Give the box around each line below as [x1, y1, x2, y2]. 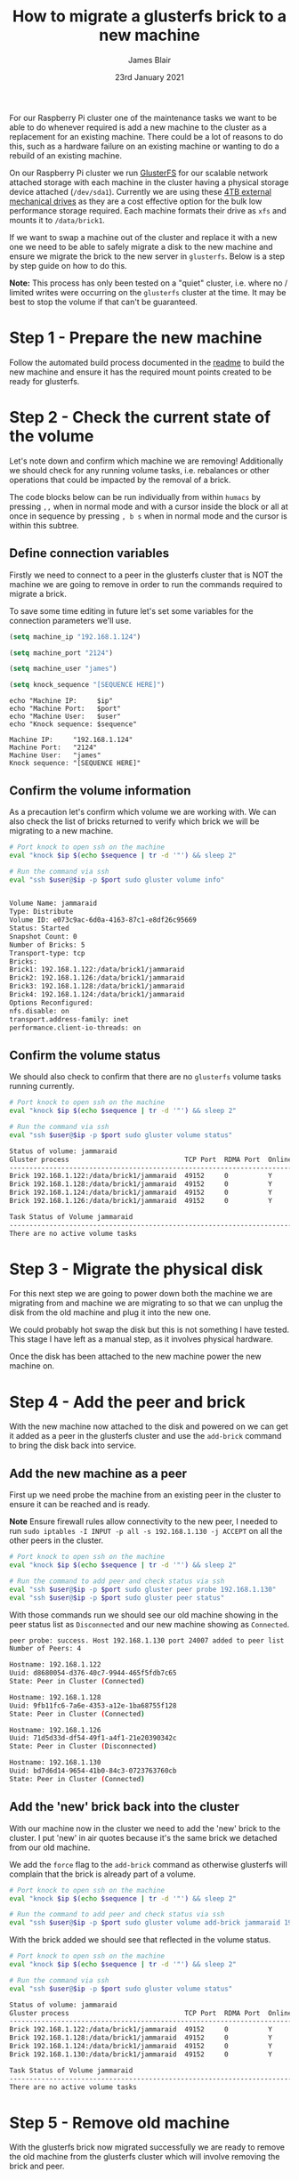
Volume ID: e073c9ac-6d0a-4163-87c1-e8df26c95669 [9, 916, 198, 924]
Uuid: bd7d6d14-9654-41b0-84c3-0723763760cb [9, 1766, 177, 1776]
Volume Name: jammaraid [9, 899, 98, 908]
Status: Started [9, 924, 69, 933]
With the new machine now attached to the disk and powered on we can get [9, 1421, 288, 1432]
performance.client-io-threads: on [9, 1023, 141, 1032]
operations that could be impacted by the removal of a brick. [9, 474, 231, 485]
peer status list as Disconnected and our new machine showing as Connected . [9, 1619, 290, 1629]
